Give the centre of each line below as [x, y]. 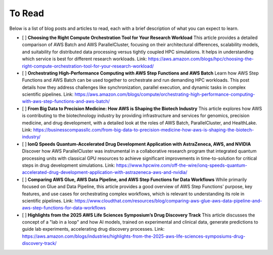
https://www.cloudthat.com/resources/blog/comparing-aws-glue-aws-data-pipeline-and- [168, 201]
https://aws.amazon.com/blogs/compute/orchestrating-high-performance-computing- [165, 94]
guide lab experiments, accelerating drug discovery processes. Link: [93, 229]
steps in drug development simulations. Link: [69, 165]
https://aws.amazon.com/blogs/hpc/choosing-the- [201, 59]
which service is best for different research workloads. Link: [84, 59]
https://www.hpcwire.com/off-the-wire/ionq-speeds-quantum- [182, 165]
